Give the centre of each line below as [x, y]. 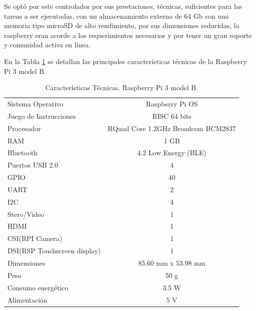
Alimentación [27, 299]
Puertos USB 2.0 [33, 165]
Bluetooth [22, 153]
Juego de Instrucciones [42, 116]
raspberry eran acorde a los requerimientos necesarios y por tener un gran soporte [128, 35]
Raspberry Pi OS [172, 104]
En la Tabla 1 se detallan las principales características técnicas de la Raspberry [126, 61]
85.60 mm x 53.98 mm [172, 262]
